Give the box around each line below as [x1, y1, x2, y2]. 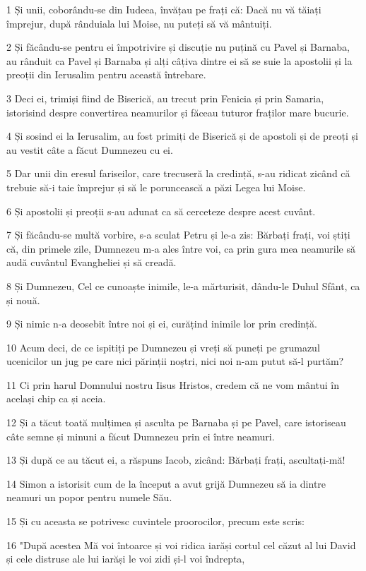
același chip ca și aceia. [6, 391, 106, 406]
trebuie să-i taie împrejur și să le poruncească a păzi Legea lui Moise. [6, 179, 306, 194]
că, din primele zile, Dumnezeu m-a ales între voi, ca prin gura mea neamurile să [6, 241, 355, 256]
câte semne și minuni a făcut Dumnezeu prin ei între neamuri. [6, 428, 275, 443]
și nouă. [6, 292, 40, 307]
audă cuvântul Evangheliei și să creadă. [6, 255, 177, 270]
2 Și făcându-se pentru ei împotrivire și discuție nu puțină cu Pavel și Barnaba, [6, 40, 350, 54]
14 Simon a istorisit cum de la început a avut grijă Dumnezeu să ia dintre [6, 476, 326, 491]
